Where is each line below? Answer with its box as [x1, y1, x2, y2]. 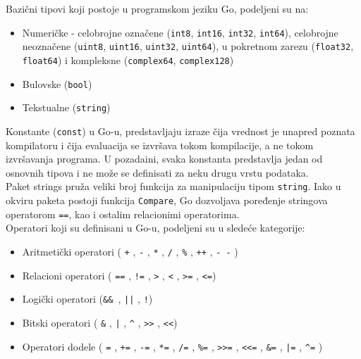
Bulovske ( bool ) [22, 76, 92, 91]
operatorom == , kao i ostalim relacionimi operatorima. [6, 206, 240, 221]
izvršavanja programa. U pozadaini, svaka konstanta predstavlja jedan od [6, 151, 323, 166]
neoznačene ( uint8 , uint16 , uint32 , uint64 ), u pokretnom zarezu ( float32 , [22, 39, 354, 53]
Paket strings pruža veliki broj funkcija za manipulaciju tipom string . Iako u [6, 179, 341, 194]
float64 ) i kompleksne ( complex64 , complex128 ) [22, 52, 234, 67]
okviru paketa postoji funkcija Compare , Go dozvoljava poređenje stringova [6, 192, 328, 207]
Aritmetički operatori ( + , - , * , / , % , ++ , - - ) [22, 244, 238, 258]
